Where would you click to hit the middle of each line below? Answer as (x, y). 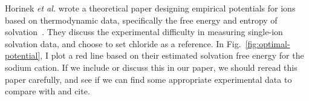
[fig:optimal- (268, 43)
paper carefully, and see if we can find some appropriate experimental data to (148, 79)
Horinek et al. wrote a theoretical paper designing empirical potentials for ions (150, 8)
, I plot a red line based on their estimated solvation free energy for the (172, 55)
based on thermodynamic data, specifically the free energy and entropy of (141, 20)
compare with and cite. (47, 91)
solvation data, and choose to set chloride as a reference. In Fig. (123, 43)
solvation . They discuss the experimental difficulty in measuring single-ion (144, 32)
